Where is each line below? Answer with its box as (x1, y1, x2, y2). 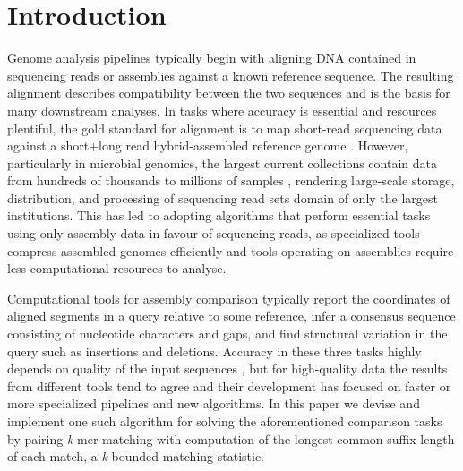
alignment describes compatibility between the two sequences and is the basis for (7, 83, 450, 102)
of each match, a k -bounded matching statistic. (7, 447, 264, 466)
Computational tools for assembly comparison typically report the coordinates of (7, 288, 450, 307)
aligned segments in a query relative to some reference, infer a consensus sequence (7, 306, 456, 325)
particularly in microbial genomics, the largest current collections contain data (7, 153, 437, 172)
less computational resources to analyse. (7, 259, 227, 278)
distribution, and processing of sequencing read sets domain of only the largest (7, 188, 438, 207)
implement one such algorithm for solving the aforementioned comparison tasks (7, 412, 442, 430)
